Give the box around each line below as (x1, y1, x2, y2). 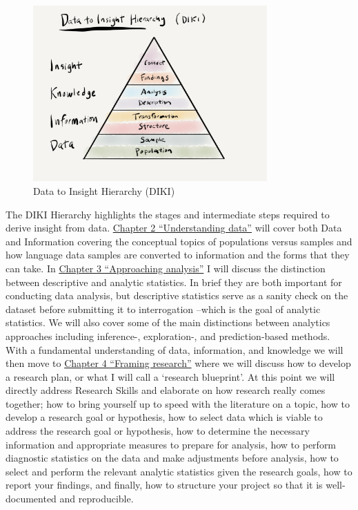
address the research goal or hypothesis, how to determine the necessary (6, 424, 310, 438)
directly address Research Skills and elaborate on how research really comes (6, 383, 326, 397)
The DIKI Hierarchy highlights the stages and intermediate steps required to (6, 207, 330, 221)
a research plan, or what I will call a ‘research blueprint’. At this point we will (6, 369, 335, 384)
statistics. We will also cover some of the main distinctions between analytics (6, 315, 330, 330)
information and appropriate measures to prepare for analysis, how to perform (6, 437, 337, 451)
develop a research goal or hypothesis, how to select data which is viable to (6, 410, 323, 424)
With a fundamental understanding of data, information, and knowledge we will (6, 342, 344, 357)
